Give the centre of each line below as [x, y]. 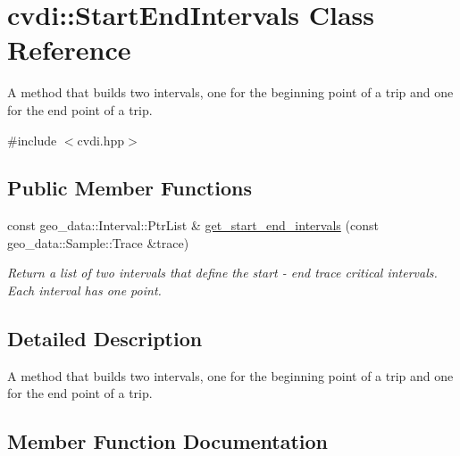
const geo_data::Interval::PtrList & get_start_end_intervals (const [193, 225]
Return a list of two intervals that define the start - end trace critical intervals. [222, 273]
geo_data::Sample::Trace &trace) [98, 242]
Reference [69, 50]
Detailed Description [105, 339]
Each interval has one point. [84, 290]
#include [32, 140]
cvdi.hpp [101, 140]
